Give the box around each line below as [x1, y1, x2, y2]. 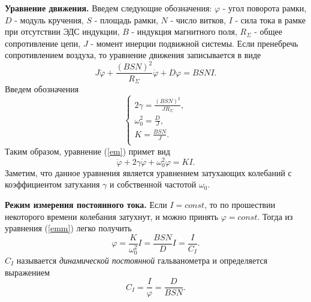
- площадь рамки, [94, 13, 158, 26]
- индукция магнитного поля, [131, 25, 237, 38]
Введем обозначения [5, 82, 79, 95]
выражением [5, 265, 50, 278]
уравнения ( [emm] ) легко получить [5, 222, 132, 234]
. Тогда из [257, 210, 293, 222]
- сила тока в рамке [235, 13, 306, 26]
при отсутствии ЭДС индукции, [5, 25, 120, 38]
